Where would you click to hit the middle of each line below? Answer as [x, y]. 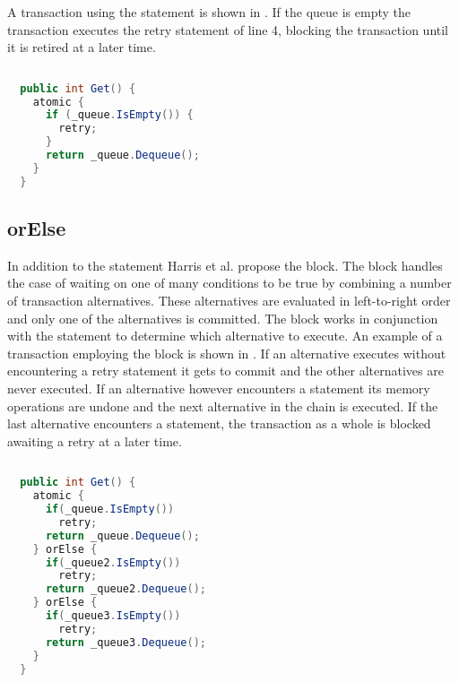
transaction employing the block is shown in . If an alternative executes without [227, 353]
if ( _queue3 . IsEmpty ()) [113, 616]
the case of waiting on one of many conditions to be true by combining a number [229, 283]
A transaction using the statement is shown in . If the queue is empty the [209, 12]
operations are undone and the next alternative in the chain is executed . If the [223, 406]
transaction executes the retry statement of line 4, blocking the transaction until [228, 29]
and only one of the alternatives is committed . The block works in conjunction [223, 318]
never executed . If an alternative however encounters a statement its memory [219, 388]
